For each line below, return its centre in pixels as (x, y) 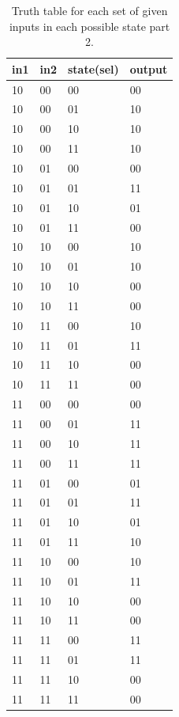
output (149, 68)
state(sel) (93, 68)
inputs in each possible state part (89, 26)
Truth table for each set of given (89, 10)
